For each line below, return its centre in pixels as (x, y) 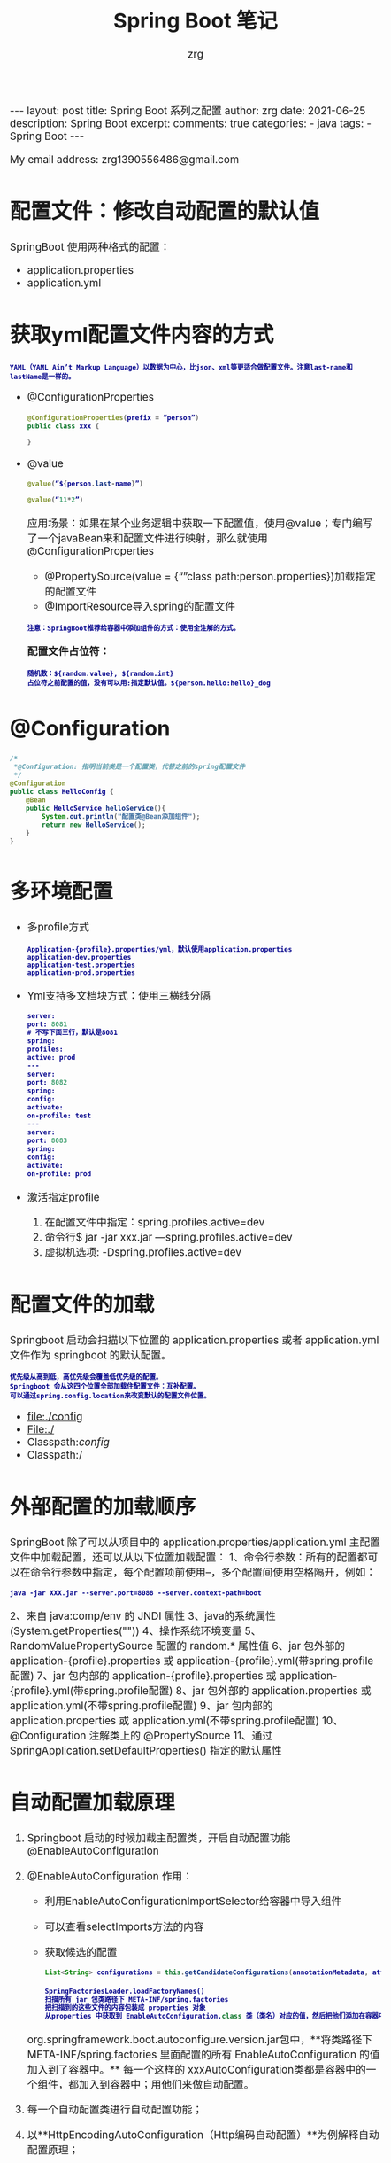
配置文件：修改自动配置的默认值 (165, 211)
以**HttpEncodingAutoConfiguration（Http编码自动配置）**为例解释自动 (203, 2135)
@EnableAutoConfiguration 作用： (110, 1876)
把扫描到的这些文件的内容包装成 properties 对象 (125, 2008)
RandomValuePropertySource (82, 1646)
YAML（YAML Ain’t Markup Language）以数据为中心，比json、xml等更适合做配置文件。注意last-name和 (182, 367)
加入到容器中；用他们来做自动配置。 (167, 2084)
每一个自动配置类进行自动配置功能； (115, 2110)
